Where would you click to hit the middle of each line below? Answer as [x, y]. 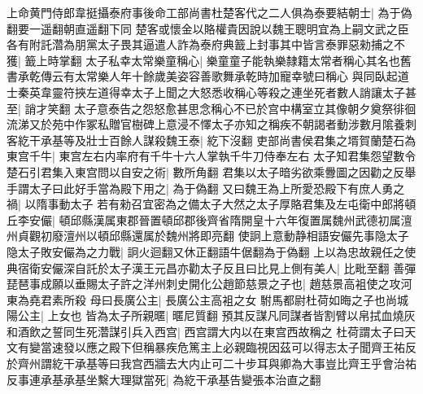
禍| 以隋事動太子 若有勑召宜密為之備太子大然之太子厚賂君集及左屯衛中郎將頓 [211, 204]
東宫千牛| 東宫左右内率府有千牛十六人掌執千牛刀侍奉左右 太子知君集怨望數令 [211, 156]
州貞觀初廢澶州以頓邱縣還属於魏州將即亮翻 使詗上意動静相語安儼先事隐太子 [208, 236]
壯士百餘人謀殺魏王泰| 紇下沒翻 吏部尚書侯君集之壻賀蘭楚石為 [251, 140]
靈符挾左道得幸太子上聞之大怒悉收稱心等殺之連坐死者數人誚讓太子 [228, 92]
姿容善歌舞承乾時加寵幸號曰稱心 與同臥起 [287, 76]
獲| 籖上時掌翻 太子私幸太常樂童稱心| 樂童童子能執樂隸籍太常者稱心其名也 [203, 60]
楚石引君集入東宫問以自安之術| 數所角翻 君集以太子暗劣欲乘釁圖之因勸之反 [206, 171]
